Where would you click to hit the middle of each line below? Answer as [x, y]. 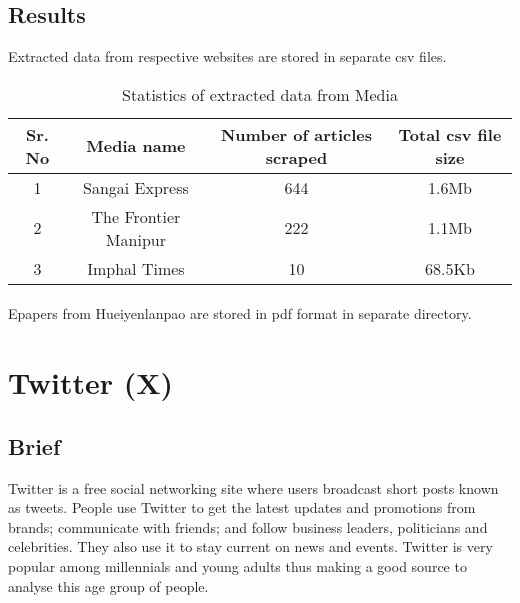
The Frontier [136, 216]
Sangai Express [136, 187]
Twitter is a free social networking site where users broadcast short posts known [253, 487]
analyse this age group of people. [108, 585]
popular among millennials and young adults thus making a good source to [237, 565]
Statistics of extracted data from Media [260, 94]
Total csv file [450, 134]
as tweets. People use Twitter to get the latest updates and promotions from [242, 507]
